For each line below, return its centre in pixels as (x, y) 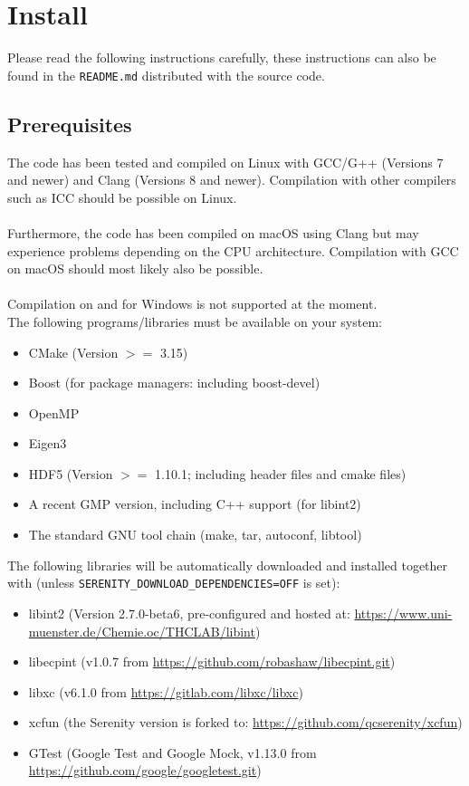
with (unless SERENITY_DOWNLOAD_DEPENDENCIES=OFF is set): (174, 583)
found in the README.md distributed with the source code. (166, 75)
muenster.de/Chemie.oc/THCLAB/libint (142, 631)
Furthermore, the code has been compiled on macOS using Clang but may (213, 232)
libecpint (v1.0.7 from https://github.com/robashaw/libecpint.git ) (212, 661)
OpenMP (54, 412)
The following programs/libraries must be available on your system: (195, 321)
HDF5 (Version (71, 473)
